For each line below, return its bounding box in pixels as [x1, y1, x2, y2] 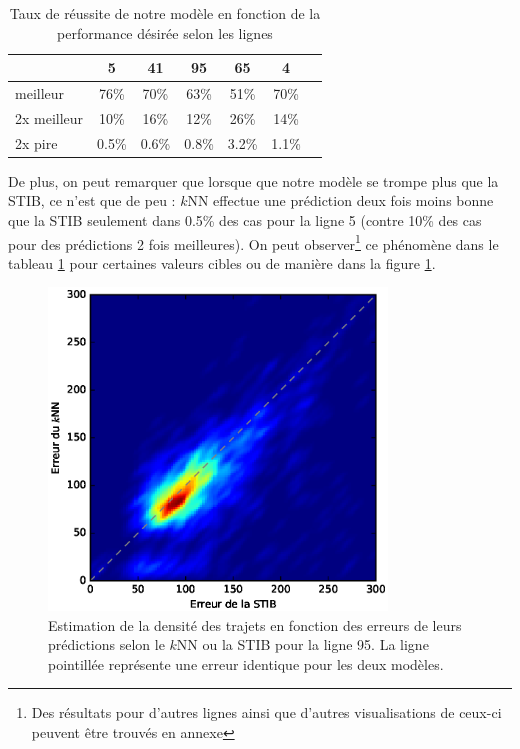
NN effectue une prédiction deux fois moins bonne [187, 190, 494, 211]
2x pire [15, 132, 58, 153]
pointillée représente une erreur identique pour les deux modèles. [48, 653, 444, 674]
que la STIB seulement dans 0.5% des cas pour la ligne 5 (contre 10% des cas [8, 210, 482, 230]
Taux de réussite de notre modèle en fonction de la [9, 3, 321, 23]
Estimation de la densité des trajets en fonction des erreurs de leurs [48, 614, 462, 635]
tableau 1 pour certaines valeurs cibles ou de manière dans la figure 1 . [8, 252, 436, 273]
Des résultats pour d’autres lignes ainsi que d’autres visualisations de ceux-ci [31, 702, 502, 723]
